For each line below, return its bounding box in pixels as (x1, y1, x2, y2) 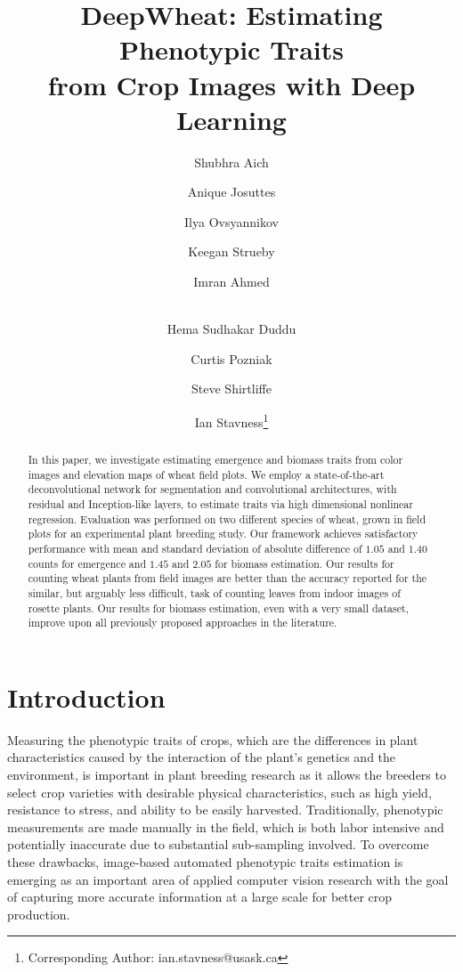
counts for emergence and (28, 555, 147, 571)
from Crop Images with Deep (47, 66, 416, 102)
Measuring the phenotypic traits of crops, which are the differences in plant (7, 730, 418, 749)
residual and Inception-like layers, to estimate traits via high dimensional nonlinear (28, 497, 413, 512)
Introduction (7, 678, 166, 715)
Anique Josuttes (187, 182, 276, 201)
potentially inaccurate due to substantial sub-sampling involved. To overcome (7, 835, 429, 854)
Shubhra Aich (194, 152, 269, 171)
